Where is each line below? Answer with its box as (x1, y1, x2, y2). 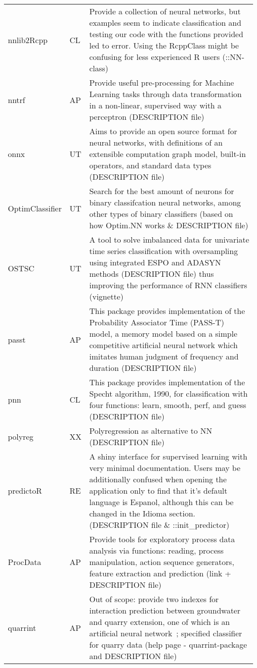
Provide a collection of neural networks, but (89, 5, 241, 17)
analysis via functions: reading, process (89, 545, 224, 556)
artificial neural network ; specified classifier (89, 627, 242, 639)
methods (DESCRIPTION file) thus (89, 268, 214, 279)
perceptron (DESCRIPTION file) (89, 111, 205, 122)
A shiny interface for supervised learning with (89, 451, 248, 462)
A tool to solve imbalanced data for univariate (89, 234, 249, 245)
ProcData (8, 556, 42, 567)
